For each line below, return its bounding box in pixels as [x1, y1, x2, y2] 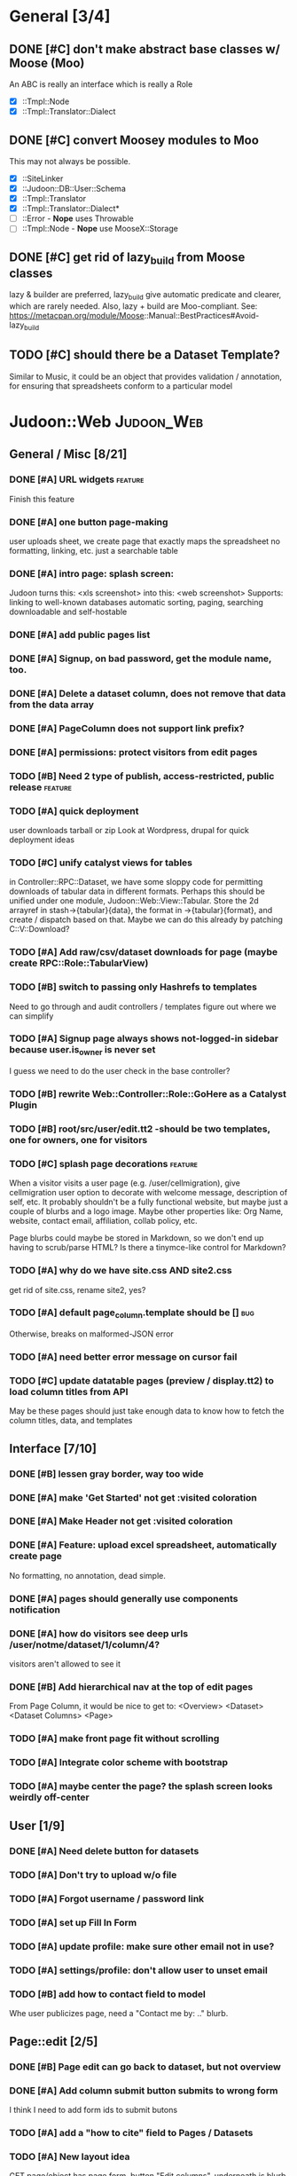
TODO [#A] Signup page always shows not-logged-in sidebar [9, 1032, 279, 1045]
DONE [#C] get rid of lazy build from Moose [9, 249, 246, 267]
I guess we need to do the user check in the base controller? [9, 1066, 231, 1076]
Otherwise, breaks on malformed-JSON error [9, 1328, 175, 1339]
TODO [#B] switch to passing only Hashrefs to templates [9, 981, 257, 993]
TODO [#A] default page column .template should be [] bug [9, 1306, 254, 1321]
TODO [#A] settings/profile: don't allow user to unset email [9, 1964, 268, 1976]
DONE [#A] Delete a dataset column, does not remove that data [9, 687, 286, 699]
